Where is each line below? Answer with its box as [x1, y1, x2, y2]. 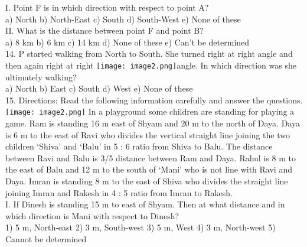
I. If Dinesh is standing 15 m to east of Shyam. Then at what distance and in [5, 198, 285, 210]
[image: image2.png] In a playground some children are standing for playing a [5, 105, 295, 118]
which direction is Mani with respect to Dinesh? [5, 209, 179, 222]
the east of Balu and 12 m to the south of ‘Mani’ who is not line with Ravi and [5, 163, 292, 175]
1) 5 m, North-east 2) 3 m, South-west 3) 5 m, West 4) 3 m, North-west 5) [5, 221, 276, 233]
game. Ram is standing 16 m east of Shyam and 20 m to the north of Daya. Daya [5, 117, 300, 129]
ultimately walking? [5, 70, 77, 83]
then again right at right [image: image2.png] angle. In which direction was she [5, 58, 296, 71]
